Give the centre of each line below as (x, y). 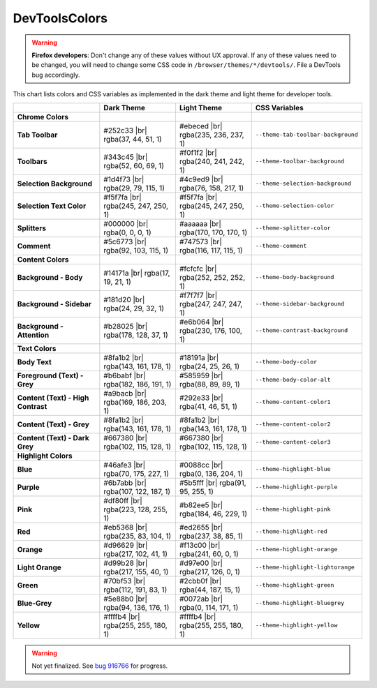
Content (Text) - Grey (53, 424)
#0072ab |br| (201, 599)
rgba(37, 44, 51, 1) (133, 139)
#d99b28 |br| (126, 563)
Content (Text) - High (53, 398)
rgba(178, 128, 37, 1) (136, 335)
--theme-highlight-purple (296, 487)
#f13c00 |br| (200, 545)
